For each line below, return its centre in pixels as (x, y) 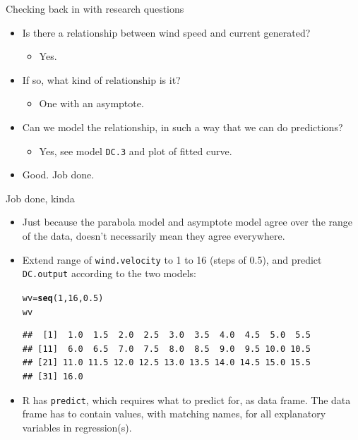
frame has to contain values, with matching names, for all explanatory (174, 414)
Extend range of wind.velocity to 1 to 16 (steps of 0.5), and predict (172, 259)
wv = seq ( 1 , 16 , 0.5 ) (63, 298)
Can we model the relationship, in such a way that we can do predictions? (183, 127)
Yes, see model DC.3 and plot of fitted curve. (136, 151)
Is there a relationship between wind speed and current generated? (166, 32)
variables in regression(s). (77, 427)
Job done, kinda (40, 198)
